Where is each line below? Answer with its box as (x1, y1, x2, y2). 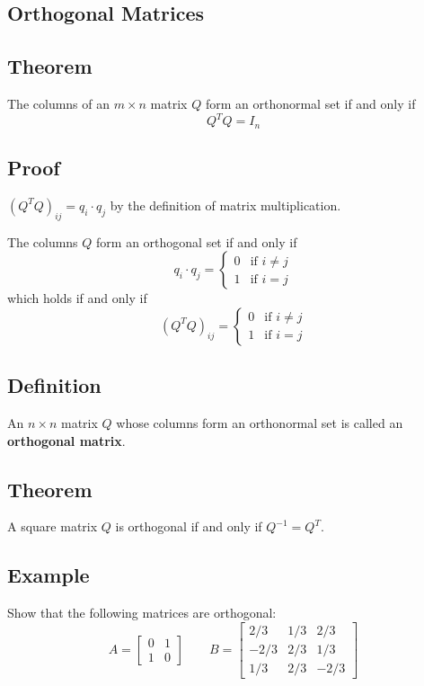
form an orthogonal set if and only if (96, 232, 297, 251)
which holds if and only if (7, 289, 147, 307)
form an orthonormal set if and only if (205, 94, 416, 112)
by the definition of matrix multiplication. (110, 195, 341, 214)
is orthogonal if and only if (115, 517, 262, 536)
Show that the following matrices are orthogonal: (7, 603, 277, 622)
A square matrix (7, 517, 98, 536)
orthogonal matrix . (7, 431, 126, 450)
